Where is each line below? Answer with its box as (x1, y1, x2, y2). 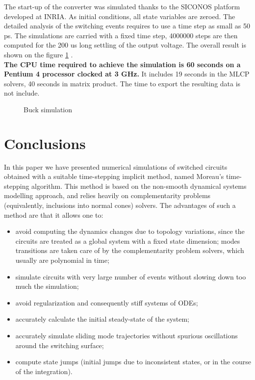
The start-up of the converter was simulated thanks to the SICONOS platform (4, 1, 240, 11)
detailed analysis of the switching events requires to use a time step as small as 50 (4, 21, 251, 31)
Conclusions (4, 133, 86, 153)
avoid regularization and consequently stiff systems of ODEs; (15, 297, 198, 307)
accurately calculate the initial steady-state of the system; (15, 314, 189, 324)
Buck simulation (24, 104, 73, 114)
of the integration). (15, 366, 73, 376)
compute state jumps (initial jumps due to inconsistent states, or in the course (15, 356, 251, 367)
